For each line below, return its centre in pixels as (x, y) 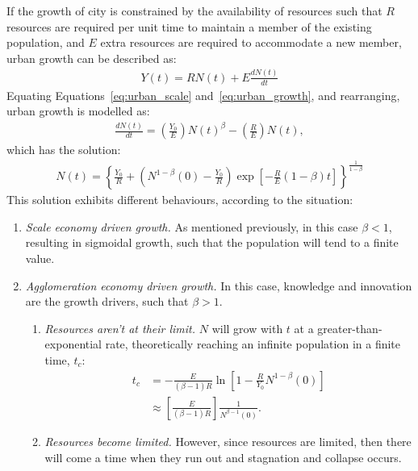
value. (40, 258)
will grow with (247, 328)
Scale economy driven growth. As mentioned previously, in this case (192, 226)
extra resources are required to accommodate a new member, (251, 42)
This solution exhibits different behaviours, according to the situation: (180, 200)
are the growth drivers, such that (107, 301)
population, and (46, 42)
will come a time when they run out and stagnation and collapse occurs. (223, 457)
